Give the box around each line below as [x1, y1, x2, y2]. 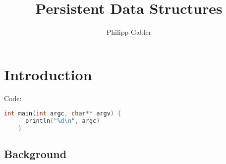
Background [4, 146, 67, 162]
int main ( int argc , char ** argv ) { [4, 110, 121, 117]
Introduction [4, 64, 92, 84]
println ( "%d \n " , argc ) [25, 117, 100, 125]
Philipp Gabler [106, 27, 152, 37]
